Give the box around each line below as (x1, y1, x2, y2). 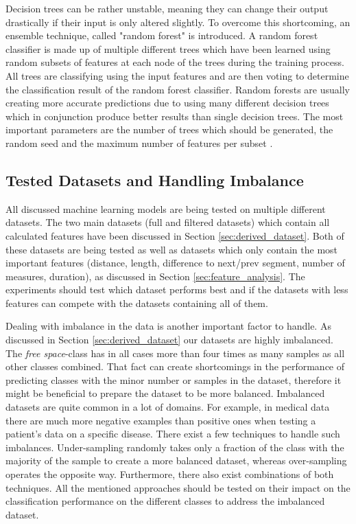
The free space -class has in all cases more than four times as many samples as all (5, 345, 345, 360)
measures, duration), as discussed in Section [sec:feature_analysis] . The (5, 269, 305, 283)
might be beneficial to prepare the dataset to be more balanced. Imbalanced (5, 386, 325, 400)
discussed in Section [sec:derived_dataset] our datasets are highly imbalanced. (5, 332, 333, 347)
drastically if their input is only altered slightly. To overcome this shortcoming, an (5, 14, 351, 29)
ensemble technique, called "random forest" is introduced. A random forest (5, 28, 318, 43)
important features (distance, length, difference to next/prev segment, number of (5, 255, 345, 270)
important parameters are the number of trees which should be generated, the (5, 122, 333, 137)
